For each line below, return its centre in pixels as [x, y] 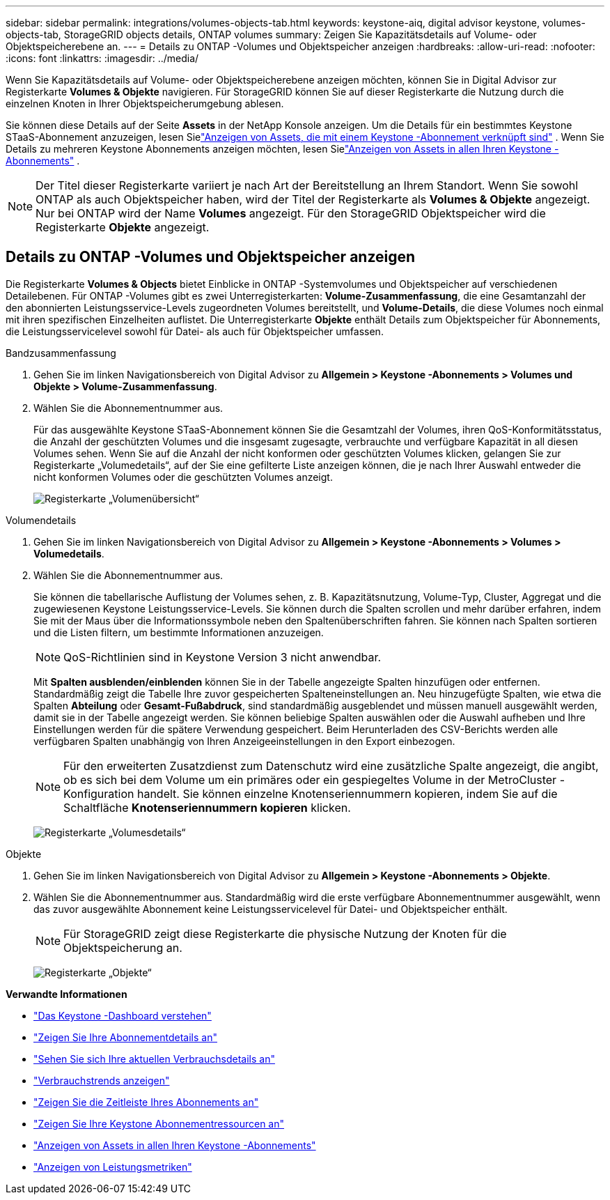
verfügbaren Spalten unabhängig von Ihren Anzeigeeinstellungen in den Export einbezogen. [244, 741]
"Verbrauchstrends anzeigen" [102, 1080]
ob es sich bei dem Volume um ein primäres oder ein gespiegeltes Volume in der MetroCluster [310, 779]
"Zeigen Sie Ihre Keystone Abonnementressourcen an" [159, 1123]
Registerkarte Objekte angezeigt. [123, 227]
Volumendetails [41, 520]
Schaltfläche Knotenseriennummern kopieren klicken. [207, 807]
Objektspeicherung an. [123, 947]
